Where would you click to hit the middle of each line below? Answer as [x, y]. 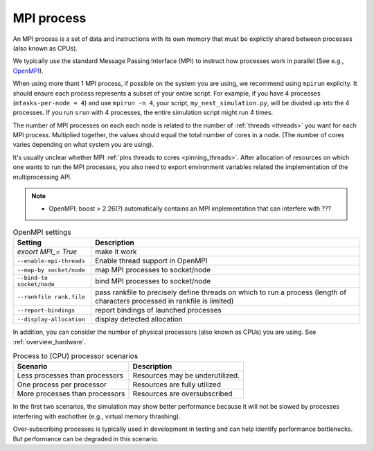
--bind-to [33, 278]
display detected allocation [139, 319]
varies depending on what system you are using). [83, 145]
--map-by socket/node [51, 270]
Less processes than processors [70, 375]
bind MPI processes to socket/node [153, 281]
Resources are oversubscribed [183, 393]
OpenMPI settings [42, 232]
